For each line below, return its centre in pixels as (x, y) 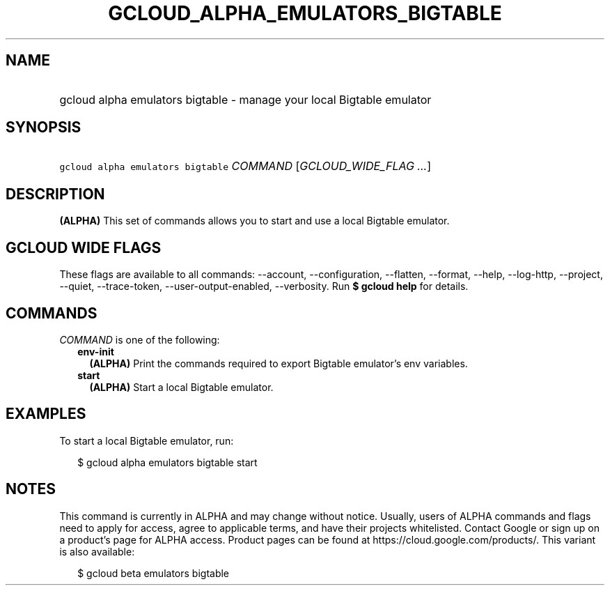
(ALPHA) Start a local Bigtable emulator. (181, 387)
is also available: (97, 551)
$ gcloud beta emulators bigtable (154, 573)
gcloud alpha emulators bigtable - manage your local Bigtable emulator (245, 99)
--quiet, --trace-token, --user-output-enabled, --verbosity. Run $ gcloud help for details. (264, 286)
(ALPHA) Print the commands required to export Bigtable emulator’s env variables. (279, 363)
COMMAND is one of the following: (140, 339)
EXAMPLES (46, 414)
